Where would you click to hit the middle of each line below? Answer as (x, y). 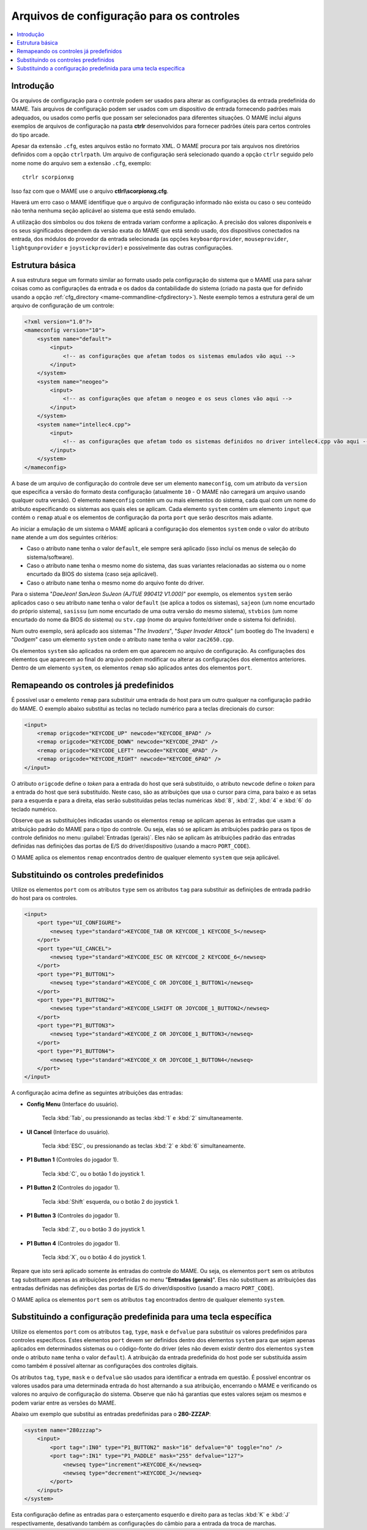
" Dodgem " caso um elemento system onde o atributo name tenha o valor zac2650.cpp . (123, 640)
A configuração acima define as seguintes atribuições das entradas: (97, 1093)
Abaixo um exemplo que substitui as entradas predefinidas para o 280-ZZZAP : (111, 1414)
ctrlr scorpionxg (48, 177)
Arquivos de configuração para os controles (126, 16)
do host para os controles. (44, 898)
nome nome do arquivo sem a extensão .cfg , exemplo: (81, 163)
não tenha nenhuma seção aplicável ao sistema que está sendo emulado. (104, 211)
